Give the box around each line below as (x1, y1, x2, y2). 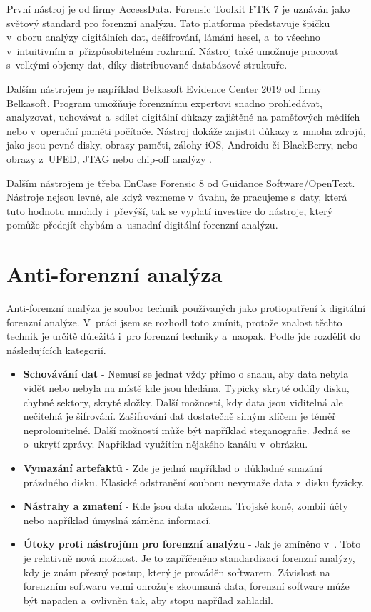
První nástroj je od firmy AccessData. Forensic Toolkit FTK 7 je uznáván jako (6, 1, 350, 16)
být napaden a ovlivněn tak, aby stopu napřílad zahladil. (23, 592, 273, 607)
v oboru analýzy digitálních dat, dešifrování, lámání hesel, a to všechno (6, 29, 320, 44)
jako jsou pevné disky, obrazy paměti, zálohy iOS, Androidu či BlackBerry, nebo (6, 137, 358, 152)
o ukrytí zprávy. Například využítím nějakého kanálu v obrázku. (23, 436, 308, 451)
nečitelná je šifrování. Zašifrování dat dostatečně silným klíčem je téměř (23, 408, 336, 423)
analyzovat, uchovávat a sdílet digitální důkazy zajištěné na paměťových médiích (6, 109, 360, 124)
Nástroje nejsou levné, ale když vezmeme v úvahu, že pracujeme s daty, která (6, 189, 347, 204)
